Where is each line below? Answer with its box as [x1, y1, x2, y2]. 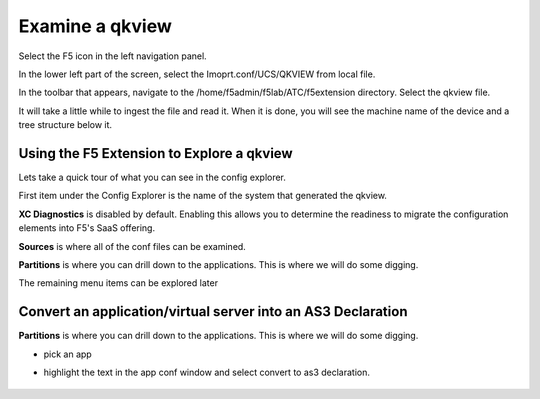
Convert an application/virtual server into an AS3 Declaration [18, 303, 408, 320]
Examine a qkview [18, 15, 172, 37]
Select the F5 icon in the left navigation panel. [18, 50, 207, 62]
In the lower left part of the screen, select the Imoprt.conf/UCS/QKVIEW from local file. [18, 68, 376, 80]
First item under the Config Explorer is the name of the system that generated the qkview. [18, 190, 387, 202]
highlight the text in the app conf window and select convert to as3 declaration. [43, 366, 370, 379]
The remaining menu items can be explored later [18, 277, 219, 289]
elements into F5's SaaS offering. [18, 222, 155, 234]
